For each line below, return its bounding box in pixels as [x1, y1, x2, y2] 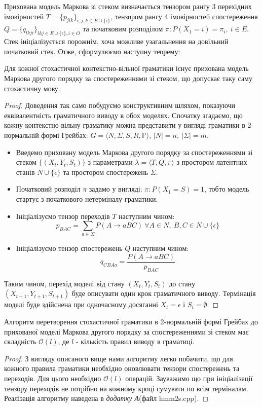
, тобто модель [204, 183, 249, 194]
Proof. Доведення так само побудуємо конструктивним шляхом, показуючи [4, 100, 236, 110]
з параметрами [88, 157, 133, 167]
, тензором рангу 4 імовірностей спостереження [110, 11, 258, 21]
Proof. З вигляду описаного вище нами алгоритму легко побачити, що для [4, 353, 233, 363]
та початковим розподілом [83, 23, 163, 34]
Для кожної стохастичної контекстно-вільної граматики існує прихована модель [4, 63, 249, 73]
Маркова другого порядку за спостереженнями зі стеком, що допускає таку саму [4, 72, 252, 83]
